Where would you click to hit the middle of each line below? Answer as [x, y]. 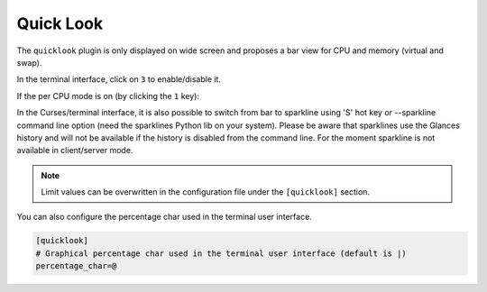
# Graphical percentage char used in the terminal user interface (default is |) [221, 253]
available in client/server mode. [75, 151]
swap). [29, 62]
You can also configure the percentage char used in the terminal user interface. [165, 217]
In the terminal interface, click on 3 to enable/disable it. [119, 79]
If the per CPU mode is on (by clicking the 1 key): [108, 96]
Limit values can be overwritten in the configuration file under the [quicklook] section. [205, 192]
